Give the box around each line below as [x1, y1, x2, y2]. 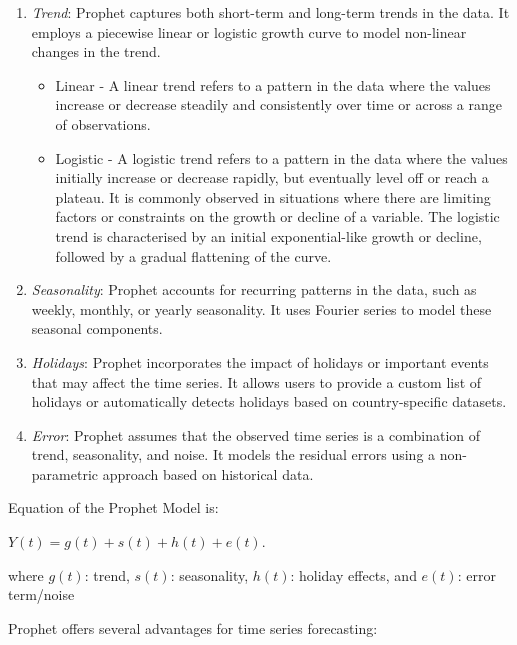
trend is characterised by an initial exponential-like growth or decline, [55, 225, 482, 246]
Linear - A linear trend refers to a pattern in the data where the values [55, 74, 491, 95]
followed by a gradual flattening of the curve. [55, 245, 332, 266]
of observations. [55, 113, 151, 134]
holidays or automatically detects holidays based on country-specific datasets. [31, 391, 507, 412]
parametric [31, 463, 98, 484]
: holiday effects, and [290, 564, 417, 585]
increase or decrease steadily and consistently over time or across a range [55, 94, 502, 115]
